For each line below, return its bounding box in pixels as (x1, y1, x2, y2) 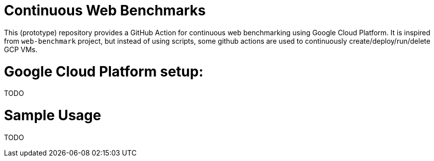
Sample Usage (4, 107, 101, 124)
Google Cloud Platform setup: (4, 63, 204, 80)
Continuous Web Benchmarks (4, 2, 206, 19)
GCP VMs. (4, 45, 38, 54)
